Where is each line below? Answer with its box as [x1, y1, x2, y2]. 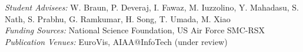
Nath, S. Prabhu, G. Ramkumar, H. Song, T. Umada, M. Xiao [5, 12, 231, 25]
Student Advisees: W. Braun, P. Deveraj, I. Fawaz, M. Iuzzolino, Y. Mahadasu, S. [5, 1, 299, 13]
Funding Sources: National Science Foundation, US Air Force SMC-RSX [5, 24, 265, 36]
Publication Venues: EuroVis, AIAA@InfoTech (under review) [5, 35, 228, 47]
